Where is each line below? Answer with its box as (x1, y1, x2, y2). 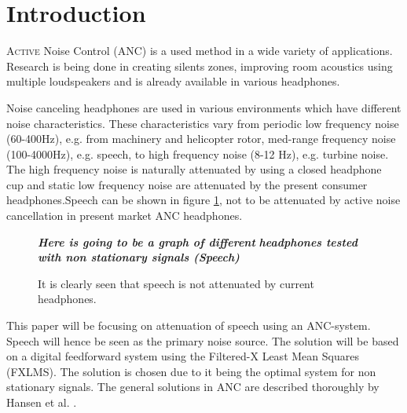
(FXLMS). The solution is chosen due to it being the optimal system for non (6, 363, 376, 379)
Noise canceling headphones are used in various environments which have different (6, 99, 401, 115)
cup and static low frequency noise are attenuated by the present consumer (6, 176, 368, 192)
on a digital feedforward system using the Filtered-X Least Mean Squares (6, 348, 359, 364)
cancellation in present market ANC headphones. (6, 207, 243, 224)
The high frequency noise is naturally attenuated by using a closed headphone (6, 161, 382, 177)
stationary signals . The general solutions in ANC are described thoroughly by (6, 378, 379, 395)
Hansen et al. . (6, 394, 77, 410)
